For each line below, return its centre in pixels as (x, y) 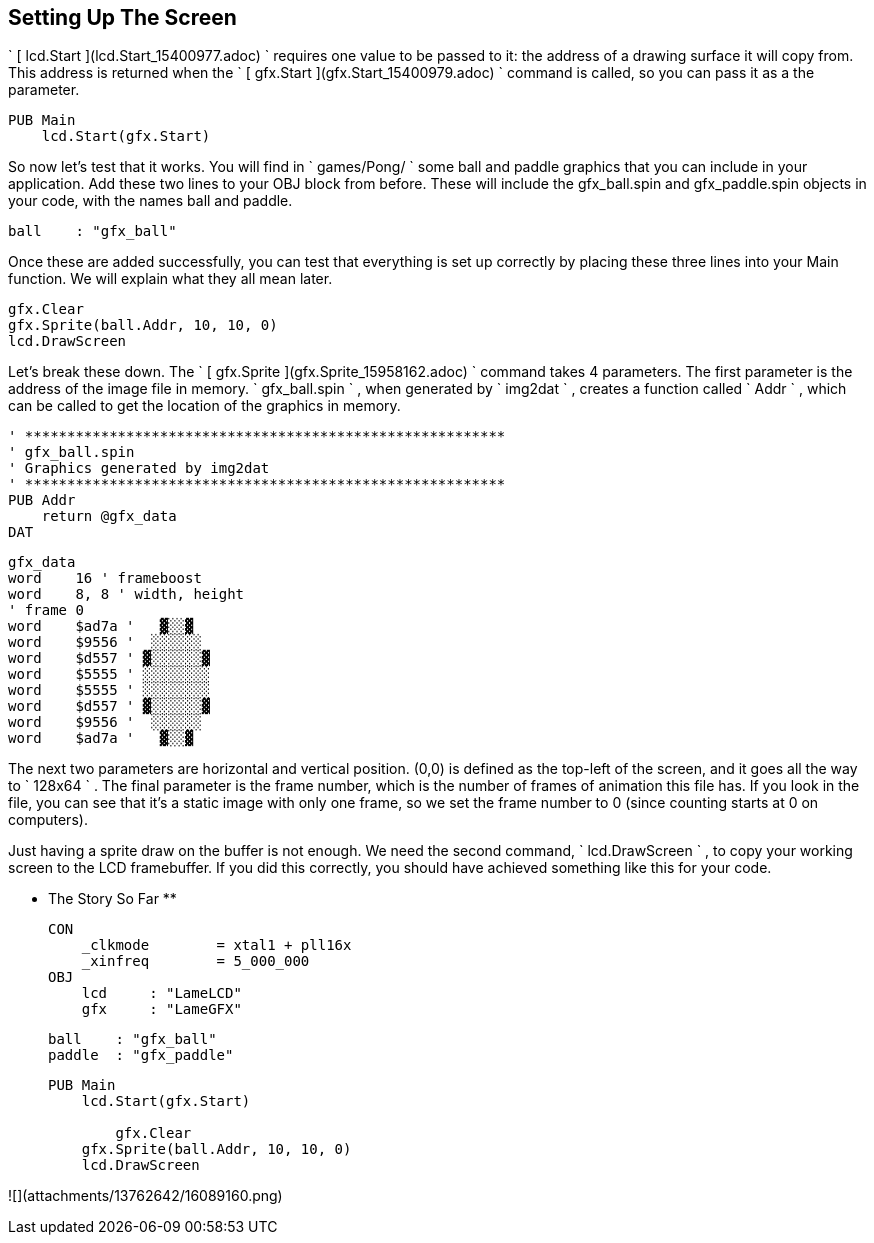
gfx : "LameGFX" (161, 1009)
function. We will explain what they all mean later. (170, 279)
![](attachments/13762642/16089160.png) (145, 1196)
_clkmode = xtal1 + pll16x (216, 945)
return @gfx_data (109, 516)
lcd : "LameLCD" (161, 993)
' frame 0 (46, 610)
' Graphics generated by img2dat (139, 468)
